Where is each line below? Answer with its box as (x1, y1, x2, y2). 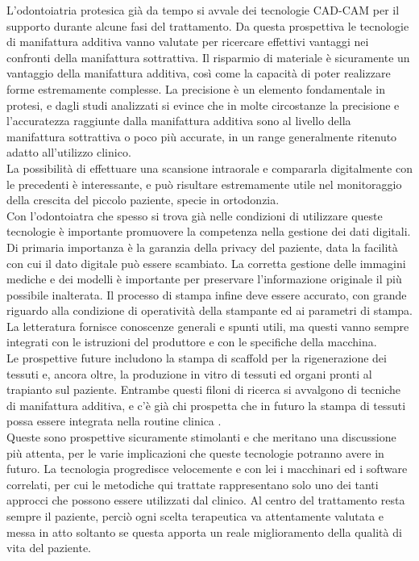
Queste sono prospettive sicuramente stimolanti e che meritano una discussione (6, 429, 396, 446)
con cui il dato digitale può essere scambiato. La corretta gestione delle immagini (6, 254, 406, 271)
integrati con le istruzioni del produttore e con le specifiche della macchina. (6, 333, 377, 350)
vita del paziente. (6, 539, 91, 556)
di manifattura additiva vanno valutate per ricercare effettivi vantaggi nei (6, 33, 369, 50)
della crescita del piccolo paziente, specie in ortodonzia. (6, 191, 280, 208)
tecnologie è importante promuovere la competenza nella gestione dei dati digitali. (6, 223, 411, 240)
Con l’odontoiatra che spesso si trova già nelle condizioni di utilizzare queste (6, 207, 383, 224)
